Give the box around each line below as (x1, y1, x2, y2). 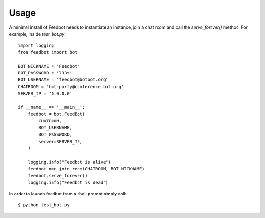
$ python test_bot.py (18, 202, 70, 208)
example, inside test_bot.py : (9, 31, 66, 37)
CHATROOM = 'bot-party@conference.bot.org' (18, 84, 124, 89)
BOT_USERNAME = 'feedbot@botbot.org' (18, 77, 109, 83)
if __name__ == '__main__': (18, 104, 85, 110)
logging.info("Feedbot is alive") (27, 159, 111, 165)
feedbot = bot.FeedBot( (27, 111, 85, 117)
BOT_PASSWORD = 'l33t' (18, 70, 73, 75)
